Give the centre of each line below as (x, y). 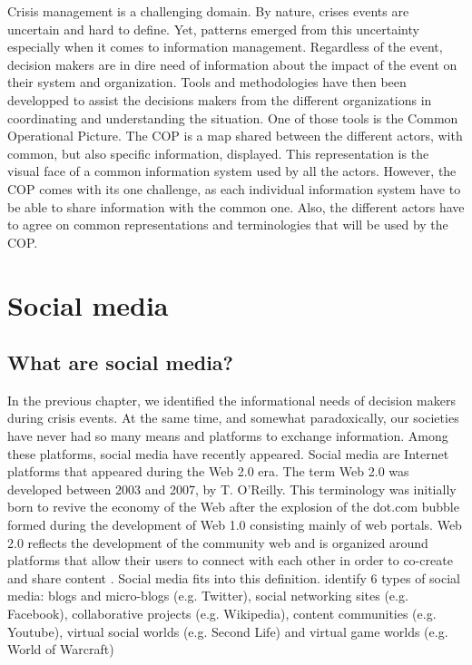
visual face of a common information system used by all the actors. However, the (232, 171)
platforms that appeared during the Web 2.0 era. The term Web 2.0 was (208, 471)
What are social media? (120, 362)
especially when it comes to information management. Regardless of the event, (225, 47)
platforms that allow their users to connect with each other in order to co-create (230, 560)
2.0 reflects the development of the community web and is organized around (218, 542)
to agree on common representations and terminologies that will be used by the (228, 225)
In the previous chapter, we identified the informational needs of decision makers (231, 400)
